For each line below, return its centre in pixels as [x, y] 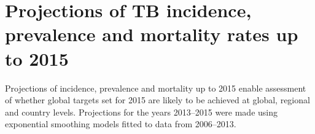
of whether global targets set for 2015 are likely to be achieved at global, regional [157, 100]
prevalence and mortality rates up [152, 34]
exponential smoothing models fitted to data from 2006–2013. [121, 124]
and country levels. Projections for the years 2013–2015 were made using [142, 112]
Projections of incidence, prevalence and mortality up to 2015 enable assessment [156, 88]
